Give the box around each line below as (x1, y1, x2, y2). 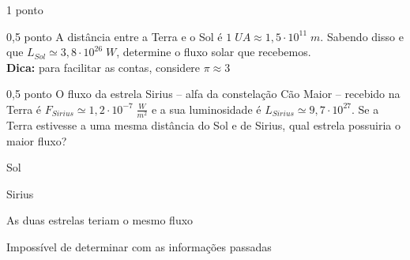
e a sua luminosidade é (151, 100, 261, 117)
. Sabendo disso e (320, 28, 404, 44)
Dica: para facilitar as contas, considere (6, 58, 201, 75)
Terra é (6, 100, 42, 117)
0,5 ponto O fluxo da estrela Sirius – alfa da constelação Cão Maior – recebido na (6, 85, 401, 102)
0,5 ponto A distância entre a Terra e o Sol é (6, 28, 223, 44)
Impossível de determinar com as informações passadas (6, 239, 272, 255)
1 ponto (6, 2, 43, 17)
